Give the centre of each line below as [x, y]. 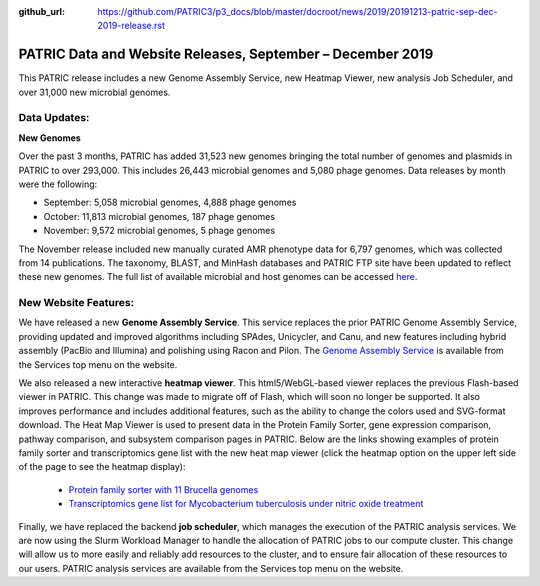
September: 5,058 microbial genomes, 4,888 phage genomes [170, 202]
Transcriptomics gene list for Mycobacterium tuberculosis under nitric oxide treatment [246, 504]
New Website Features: [76, 303]
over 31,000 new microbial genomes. [94, 92]
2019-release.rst [131, 26]
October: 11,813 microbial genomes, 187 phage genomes [159, 216]
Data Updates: [54, 118]
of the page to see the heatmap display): [102, 467]
